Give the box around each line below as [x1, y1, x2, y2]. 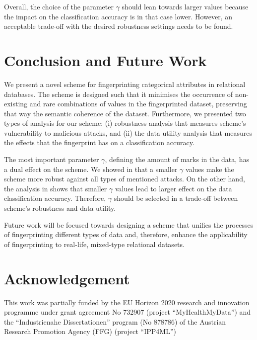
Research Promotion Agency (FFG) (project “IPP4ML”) [4, 326, 176, 337]
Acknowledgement [4, 268, 130, 288]
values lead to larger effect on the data [115, 183, 232, 193]
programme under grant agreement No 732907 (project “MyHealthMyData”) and [4, 307, 251, 317]
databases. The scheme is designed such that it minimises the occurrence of [4, 88, 233, 99]
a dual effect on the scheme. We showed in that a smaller [4, 164, 178, 174]
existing [4, 98, 28, 109]
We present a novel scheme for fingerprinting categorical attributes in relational [4, 79, 246, 89]
